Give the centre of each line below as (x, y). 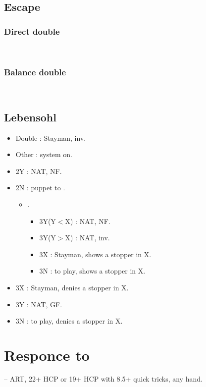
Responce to (47, 355)
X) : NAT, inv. (87, 238)
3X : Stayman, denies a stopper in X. (72, 287)
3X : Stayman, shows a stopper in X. (95, 254)
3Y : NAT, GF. (39, 304)
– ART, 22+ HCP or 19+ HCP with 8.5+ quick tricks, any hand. (103, 378)
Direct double (32, 31)
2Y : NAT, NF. (39, 171)
